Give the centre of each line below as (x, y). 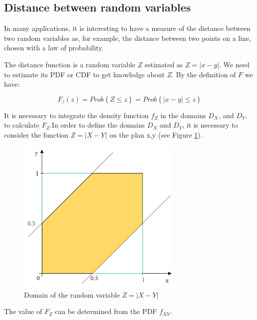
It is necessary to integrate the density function (76, 115)
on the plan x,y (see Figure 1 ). (156, 134)
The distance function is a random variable (70, 64)
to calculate (22, 125)
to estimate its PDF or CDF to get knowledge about (84, 74)
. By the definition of (204, 74)
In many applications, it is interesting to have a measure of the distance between (127, 28)
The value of (23, 311)
